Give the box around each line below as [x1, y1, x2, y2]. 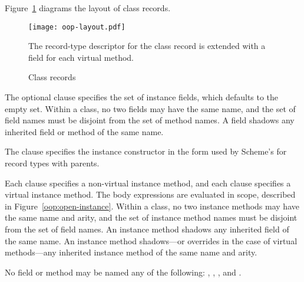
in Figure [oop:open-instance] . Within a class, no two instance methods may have [5, 199, 299, 212]
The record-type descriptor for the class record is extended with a [28, 40, 266, 52]
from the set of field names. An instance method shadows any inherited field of [5, 222, 289, 235]
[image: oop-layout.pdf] [28, 22, 125, 31]
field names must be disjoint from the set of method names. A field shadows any [5, 114, 295, 126]
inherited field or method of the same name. [5, 125, 164, 137]
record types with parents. [5, 157, 100, 169]
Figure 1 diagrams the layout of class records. [5, 2, 171, 14]
